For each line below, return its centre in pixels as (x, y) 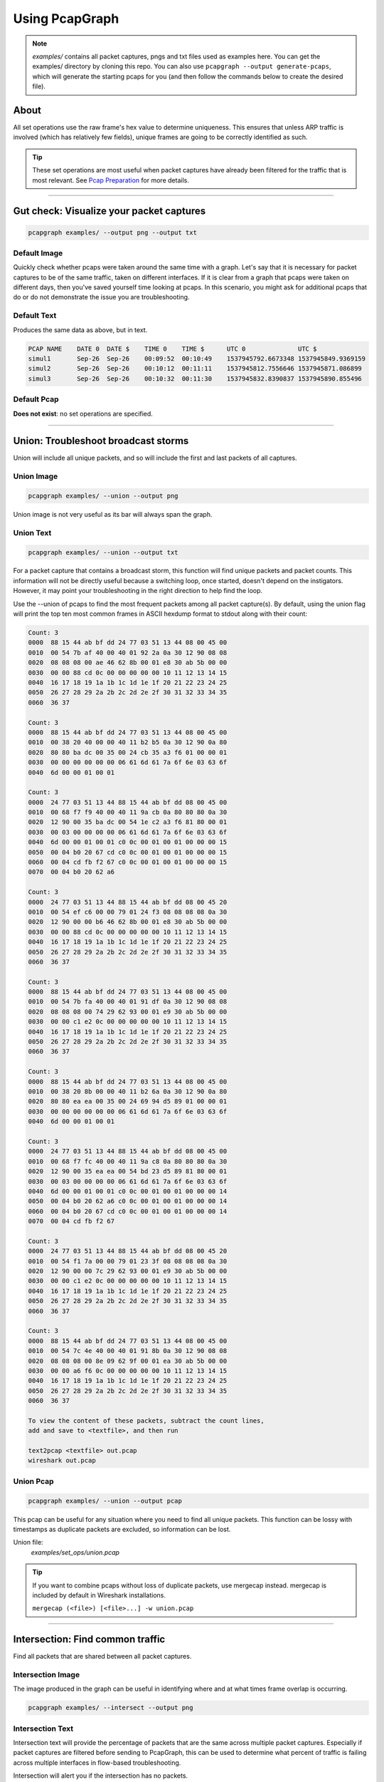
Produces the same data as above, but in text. (80, 330)
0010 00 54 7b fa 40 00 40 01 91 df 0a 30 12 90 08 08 (128, 1002)
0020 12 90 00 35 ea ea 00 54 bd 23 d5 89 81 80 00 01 (128, 1171)
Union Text (32, 532)
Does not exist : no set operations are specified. (83, 413)
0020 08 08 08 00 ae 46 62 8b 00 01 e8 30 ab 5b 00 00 (128, 663)
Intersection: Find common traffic (89, 1639)
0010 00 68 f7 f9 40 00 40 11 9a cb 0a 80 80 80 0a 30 (128, 812)
